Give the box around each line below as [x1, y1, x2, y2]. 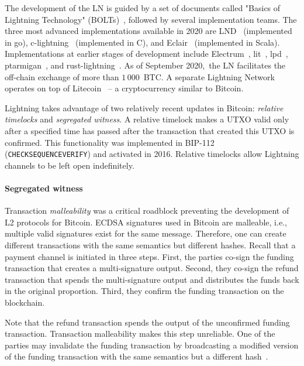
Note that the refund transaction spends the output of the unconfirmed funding [5, 316, 290, 328]
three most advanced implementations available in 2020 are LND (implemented [5, 25, 292, 37]
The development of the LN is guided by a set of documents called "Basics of [5, 2, 281, 13]
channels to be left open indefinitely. [5, 159, 134, 171]
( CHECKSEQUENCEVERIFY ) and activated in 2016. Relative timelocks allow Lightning [5, 148, 299, 160]
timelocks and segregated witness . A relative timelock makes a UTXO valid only [5, 113, 289, 125]
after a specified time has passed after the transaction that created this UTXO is [5, 124, 295, 136]
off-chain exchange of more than [5, 70, 119, 83]
